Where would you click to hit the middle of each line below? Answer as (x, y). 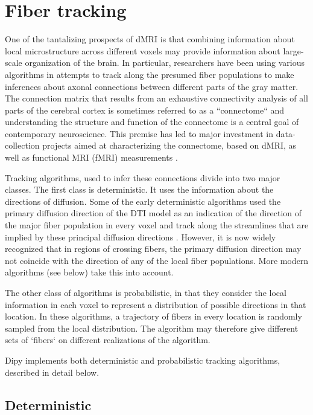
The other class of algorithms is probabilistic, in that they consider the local (146, 292)
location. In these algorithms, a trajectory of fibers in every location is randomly (153, 316)
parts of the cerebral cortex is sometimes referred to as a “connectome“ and (144, 110)
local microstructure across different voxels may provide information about (143, 50)
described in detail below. (52, 372)
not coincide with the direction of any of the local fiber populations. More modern (157, 260)
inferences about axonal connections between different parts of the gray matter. (152, 86)
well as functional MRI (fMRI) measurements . (91, 157)
